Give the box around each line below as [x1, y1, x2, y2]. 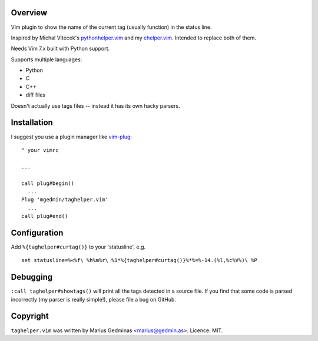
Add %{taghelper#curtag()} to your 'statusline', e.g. [11, 243, 146, 250]
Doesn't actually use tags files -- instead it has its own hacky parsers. [11, 102, 180, 109]
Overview [11, 8, 48, 18]
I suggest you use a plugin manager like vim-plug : [11, 133, 132, 140]
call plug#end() [21, 213, 68, 220]
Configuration [11, 227, 64, 238]
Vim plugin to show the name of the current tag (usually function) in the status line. [11, 24, 212, 31]
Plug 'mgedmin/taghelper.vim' [21, 196, 109, 203]
